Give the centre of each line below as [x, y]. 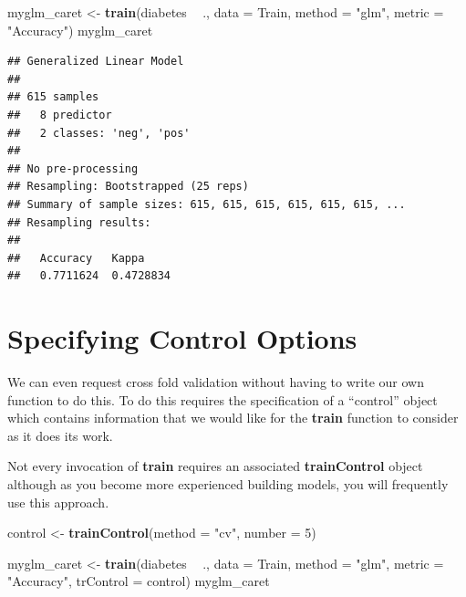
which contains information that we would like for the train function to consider [233, 418]
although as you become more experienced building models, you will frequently [228, 484]
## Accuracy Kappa [76, 258]
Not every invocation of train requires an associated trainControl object [215, 466]
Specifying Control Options [182, 338]
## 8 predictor [60, 115]
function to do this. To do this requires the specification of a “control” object [223, 399]
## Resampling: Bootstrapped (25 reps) [128, 187]
